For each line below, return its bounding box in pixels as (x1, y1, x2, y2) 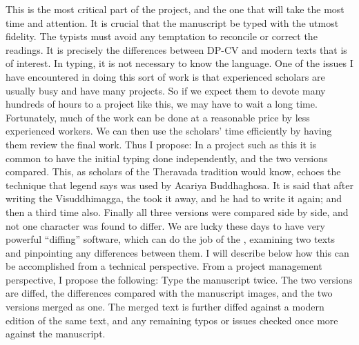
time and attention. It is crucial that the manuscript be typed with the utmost (6, 15, 339, 30)
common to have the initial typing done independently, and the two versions (6, 150, 328, 165)
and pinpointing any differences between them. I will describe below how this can (6, 245, 349, 259)
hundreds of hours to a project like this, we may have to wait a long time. (6, 97, 318, 111)
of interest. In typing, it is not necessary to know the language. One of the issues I (6, 56, 353, 70)
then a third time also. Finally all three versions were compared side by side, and (6, 204, 349, 219)
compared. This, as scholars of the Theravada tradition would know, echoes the (6, 164, 341, 179)
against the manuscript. (6, 326, 106, 341)
